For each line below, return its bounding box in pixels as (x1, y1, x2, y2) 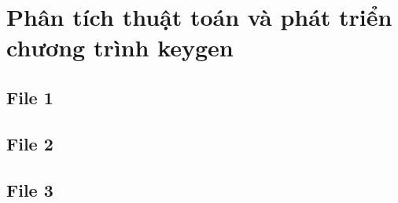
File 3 (6, 177, 53, 201)
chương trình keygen (6, 31, 234, 63)
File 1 (6, 85, 53, 109)
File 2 (6, 131, 53, 155)
